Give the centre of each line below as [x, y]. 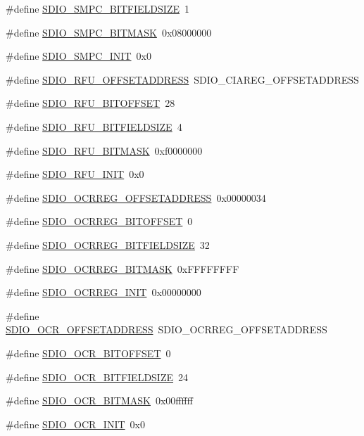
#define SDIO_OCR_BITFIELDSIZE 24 [97, 377]
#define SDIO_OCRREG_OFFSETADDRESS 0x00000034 [136, 197]
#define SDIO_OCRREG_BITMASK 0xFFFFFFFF [123, 268]
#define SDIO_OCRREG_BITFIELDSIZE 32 [108, 244]
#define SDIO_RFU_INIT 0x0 [75, 174]
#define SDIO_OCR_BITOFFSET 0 [88, 353]
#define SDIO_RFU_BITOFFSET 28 [90, 103]
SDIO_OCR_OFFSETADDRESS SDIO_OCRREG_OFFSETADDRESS [167, 329]
